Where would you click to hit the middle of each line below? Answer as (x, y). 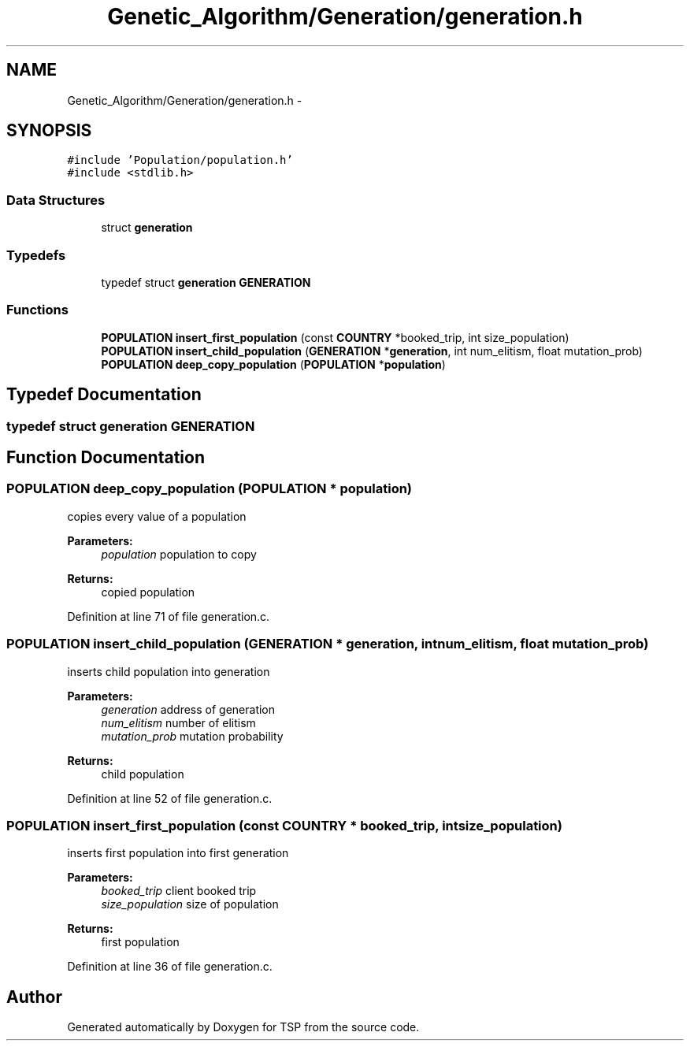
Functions (37, 310)
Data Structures (56, 200)
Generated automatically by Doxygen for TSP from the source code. (243, 1027)
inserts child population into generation (169, 671)
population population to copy (179, 554)
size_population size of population (190, 904)
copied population (148, 592)
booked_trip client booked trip (179, 891)
